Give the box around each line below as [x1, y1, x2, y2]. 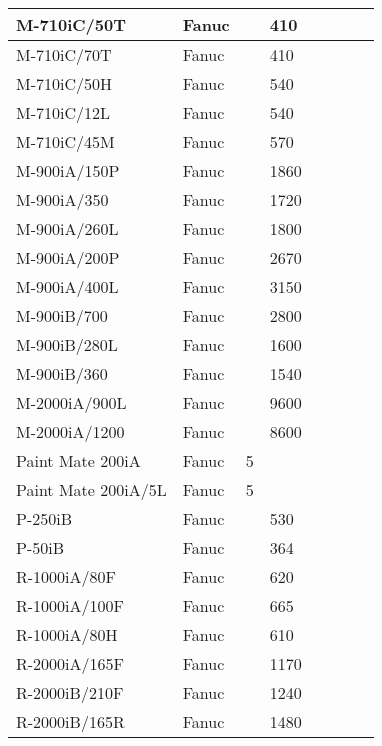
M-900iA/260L [16, 217, 119, 240]
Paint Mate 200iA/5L [16, 478, 167, 501]
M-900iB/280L [16, 333, 118, 356]
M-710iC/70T [16, 43, 112, 66]
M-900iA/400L [16, 275, 119, 298]
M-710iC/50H [16, 72, 113, 95]
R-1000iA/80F [16, 565, 117, 588]
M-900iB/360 [16, 362, 108, 385]
